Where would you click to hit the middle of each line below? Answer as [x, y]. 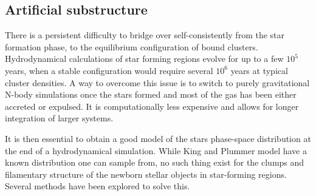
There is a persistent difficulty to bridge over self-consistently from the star [145, 35]
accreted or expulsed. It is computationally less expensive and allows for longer [152, 106]
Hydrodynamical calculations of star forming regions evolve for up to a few [144, 59]
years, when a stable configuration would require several [109, 70]
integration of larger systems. [59, 118]
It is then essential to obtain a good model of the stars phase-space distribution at [158, 138]
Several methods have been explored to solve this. [98, 186]
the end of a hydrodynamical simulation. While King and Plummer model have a [156, 150]
